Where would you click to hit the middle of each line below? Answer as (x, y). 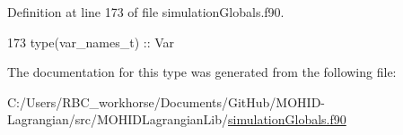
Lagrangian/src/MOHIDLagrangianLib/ (118, 119)
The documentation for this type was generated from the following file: (202, 72)
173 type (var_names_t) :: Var (91, 42)
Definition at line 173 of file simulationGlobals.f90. (146, 12)
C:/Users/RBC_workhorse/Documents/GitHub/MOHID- (166, 101)
